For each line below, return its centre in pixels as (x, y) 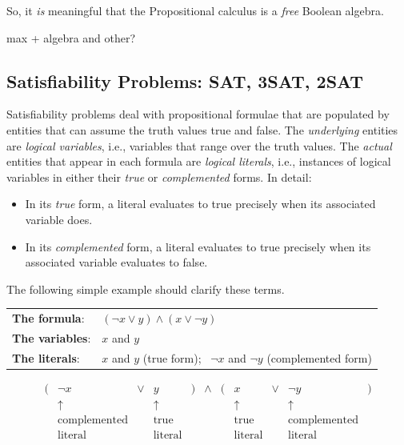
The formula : (48, 318)
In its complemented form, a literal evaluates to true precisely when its (198, 246)
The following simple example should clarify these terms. (146, 289)
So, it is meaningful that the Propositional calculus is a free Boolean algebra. (195, 10)
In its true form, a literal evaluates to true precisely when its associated (200, 204)
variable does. (59, 219)
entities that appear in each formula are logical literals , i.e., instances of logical (199, 161)
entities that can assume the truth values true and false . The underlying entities (202, 129)
